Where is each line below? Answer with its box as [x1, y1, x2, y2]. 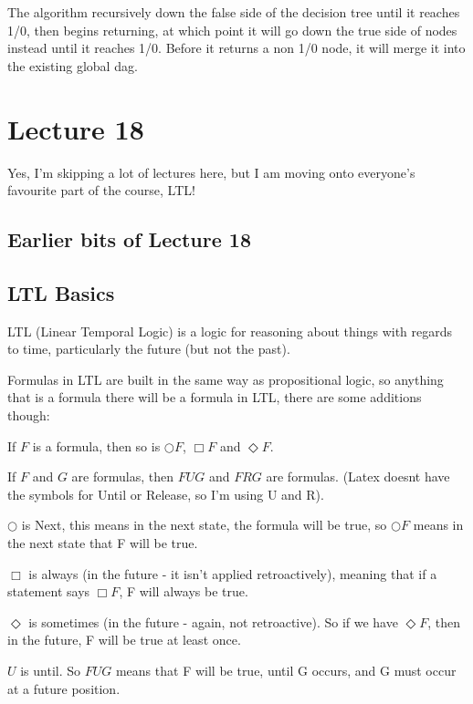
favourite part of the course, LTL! [7, 181, 195, 200]
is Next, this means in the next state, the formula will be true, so [21, 515, 387, 534]
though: [7, 406, 50, 425]
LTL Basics [7, 278, 115, 306]
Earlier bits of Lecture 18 [7, 225, 251, 254]
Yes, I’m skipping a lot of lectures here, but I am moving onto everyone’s [7, 162, 415, 181]
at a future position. [7, 678, 121, 698]
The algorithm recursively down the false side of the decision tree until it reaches [7, 3, 460, 21]
